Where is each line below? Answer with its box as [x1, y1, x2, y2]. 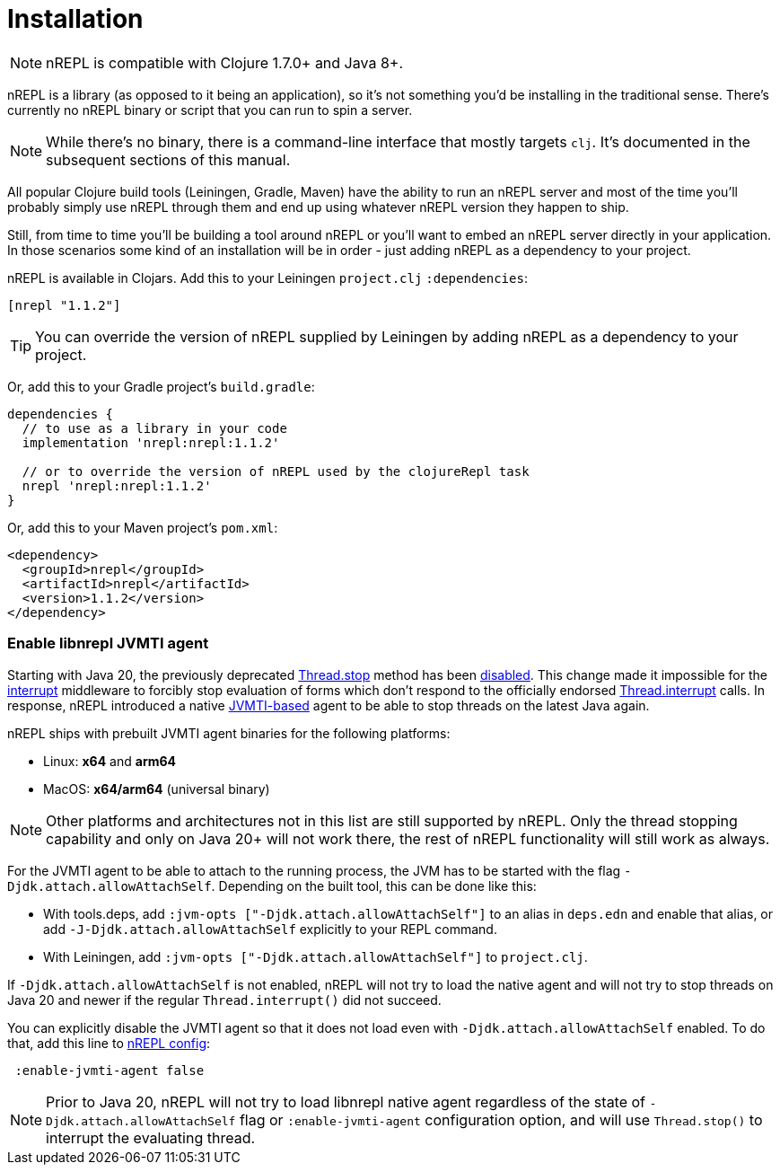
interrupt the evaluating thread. [46, 1128, 256, 1147]
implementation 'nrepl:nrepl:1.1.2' [22, 435, 280, 450]
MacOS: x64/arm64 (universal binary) [43, 780, 270, 797]
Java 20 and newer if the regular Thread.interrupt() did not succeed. [7, 991, 442, 1008]
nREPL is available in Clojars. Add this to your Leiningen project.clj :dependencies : [7, 269, 528, 286]
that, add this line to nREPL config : [7, 1035, 211, 1051]
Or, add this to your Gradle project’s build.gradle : [7, 378, 315, 394]
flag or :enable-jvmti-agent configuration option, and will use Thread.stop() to [239, 1110, 763, 1129]
